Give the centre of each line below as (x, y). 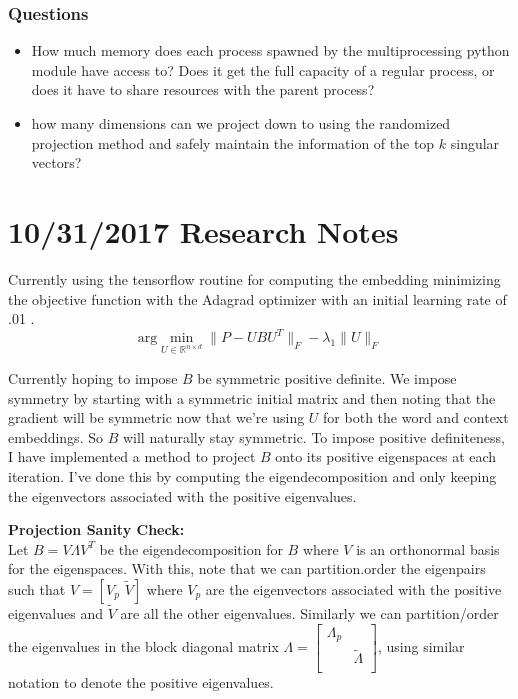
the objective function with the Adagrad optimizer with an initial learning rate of (257, 298)
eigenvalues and (55, 613)
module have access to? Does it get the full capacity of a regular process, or (263, 69)
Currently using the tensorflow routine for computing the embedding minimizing (254, 278)
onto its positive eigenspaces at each (386, 456)
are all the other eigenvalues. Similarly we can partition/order (309, 613)
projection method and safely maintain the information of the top (233, 142)
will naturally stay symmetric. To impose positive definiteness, (313, 436)
